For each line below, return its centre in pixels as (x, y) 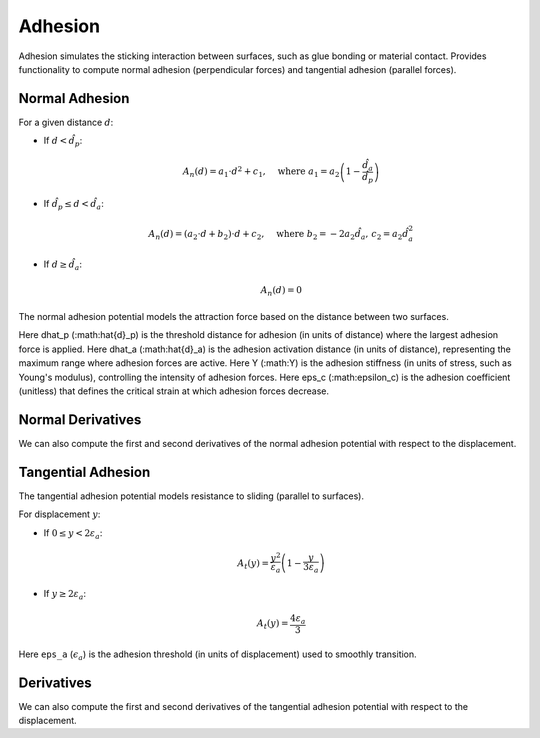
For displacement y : (59, 514)
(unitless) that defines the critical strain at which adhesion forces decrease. (174, 391)
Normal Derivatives (80, 419)
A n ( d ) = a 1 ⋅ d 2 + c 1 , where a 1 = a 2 (261, 172)
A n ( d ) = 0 (281, 292)
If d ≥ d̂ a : (63, 265)
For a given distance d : (66, 122)
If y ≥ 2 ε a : (65, 594)
